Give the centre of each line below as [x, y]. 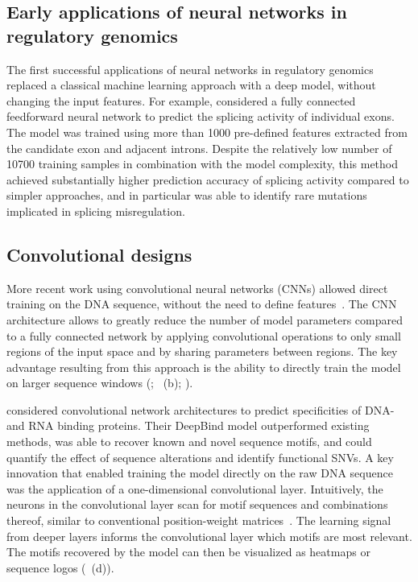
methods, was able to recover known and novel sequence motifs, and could [189, 442]
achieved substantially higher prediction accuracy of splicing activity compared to [208, 179]
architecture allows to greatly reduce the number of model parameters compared [205, 319]
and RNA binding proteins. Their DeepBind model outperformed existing [188, 425]
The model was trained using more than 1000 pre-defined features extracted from [207, 132]
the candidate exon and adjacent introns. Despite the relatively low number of [199, 148]
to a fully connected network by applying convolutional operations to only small [204, 335]
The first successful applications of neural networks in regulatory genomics [190, 69]
